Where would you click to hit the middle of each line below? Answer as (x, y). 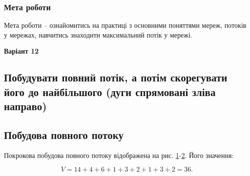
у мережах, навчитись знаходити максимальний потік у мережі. (98, 34)
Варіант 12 (21, 51)
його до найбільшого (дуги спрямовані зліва (110, 91)
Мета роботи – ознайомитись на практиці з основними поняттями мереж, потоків (125, 25)
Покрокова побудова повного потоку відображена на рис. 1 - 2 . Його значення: (119, 155)
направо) (25, 106)
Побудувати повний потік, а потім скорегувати (116, 77)
